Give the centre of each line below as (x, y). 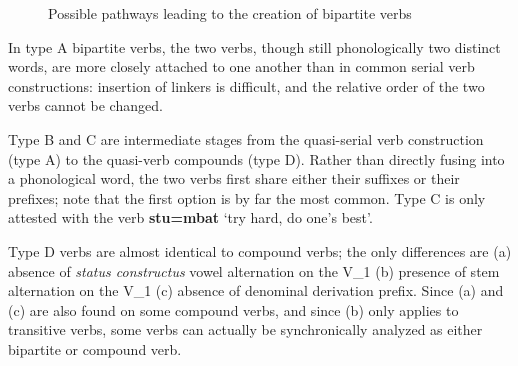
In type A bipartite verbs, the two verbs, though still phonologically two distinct (254, 46)
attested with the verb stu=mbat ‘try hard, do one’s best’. (190, 217)
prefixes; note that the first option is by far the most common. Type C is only (247, 197)
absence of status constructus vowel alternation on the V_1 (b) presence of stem (254, 270)
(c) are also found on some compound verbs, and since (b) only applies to (233, 309)
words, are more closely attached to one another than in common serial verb (241, 66)
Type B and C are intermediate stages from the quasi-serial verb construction (246, 138)
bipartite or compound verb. (95, 348)
